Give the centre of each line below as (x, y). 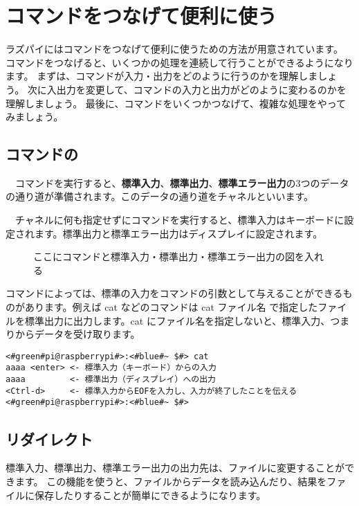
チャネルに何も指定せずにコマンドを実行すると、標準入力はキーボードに (179, 220)
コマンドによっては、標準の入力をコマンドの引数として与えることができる (174, 293)
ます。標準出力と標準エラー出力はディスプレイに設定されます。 (178, 233)
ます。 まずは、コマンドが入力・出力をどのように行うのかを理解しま (162, 76)
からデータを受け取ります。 (77, 334)
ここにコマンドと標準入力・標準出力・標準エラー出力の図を (169, 256)
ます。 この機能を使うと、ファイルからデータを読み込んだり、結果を (171, 481)
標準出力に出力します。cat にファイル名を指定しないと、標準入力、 (177, 320)
